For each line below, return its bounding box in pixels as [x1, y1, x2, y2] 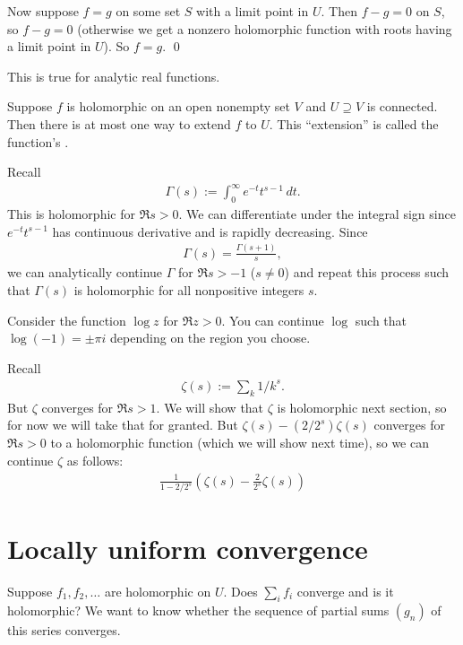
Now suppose [7, 2, 79, 20]
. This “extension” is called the [269, 114, 439, 133]
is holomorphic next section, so [277, 397, 447, 416]
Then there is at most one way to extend [7, 114, 231, 133]
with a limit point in [196, 2, 309, 20]
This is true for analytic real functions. [7, 66, 220, 85]
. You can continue [221, 310, 324, 329]
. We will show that [156, 397, 264, 416]
